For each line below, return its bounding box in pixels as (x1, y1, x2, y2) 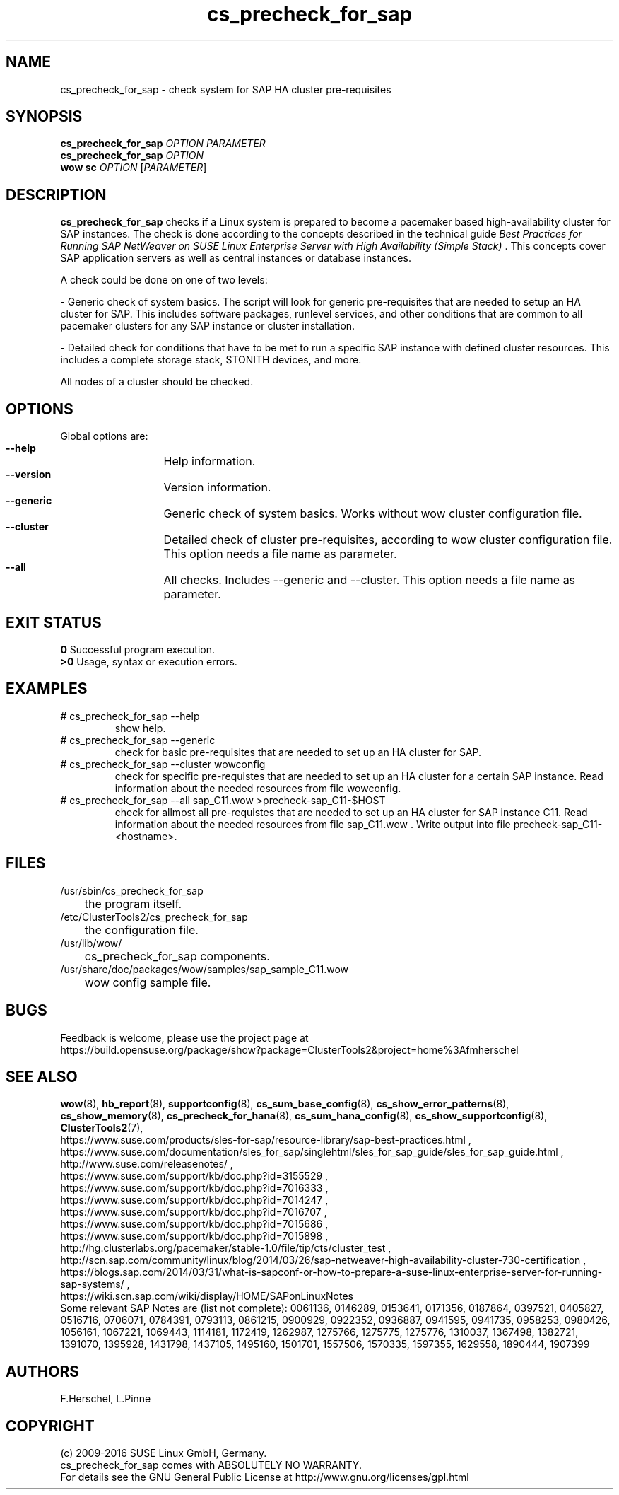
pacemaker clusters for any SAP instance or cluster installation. (60, 320, 355, 332)
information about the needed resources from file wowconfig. (114, 781, 401, 794)
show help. (114, 721, 166, 734)
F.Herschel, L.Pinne (60, 1392, 151, 1405)
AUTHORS (6, 1362, 80, 1380)
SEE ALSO (6, 1067, 78, 1086)
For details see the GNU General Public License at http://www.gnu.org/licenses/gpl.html (60, 1471, 469, 1484)
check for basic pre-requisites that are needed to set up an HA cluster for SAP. (114, 745, 482, 758)
